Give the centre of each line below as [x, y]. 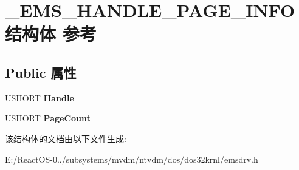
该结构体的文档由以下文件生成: [66, 138]
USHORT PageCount [48, 118]
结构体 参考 [51, 34]
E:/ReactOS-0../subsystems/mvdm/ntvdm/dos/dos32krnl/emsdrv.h [132, 159]
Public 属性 [41, 72]
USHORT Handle [40, 97]
